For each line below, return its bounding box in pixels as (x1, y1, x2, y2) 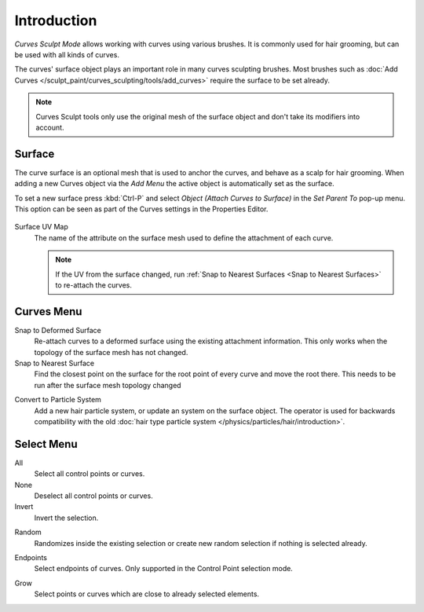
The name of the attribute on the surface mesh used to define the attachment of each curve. (34, 233, 334, 243)
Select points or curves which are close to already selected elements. (34, 589, 259, 599)
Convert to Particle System (14, 395, 102, 405)
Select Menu (14, 437, 78, 451)
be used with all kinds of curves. (14, 49, 119, 59)
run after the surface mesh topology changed (34, 380, 181, 390)
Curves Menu (14, 305, 82, 318)
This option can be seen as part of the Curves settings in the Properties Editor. (14, 204, 269, 214)
